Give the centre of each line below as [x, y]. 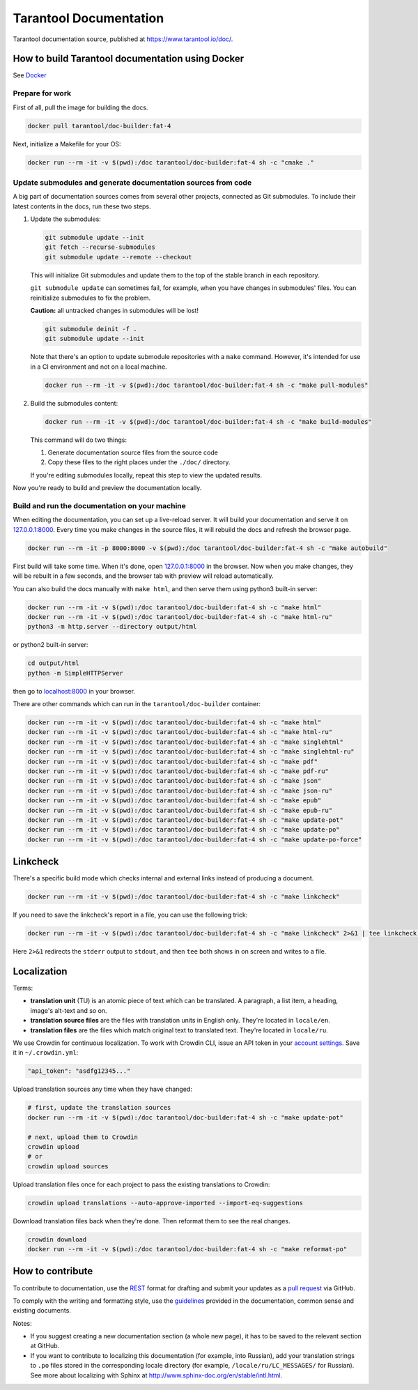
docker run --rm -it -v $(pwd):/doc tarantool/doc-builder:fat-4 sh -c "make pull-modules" [207, 385]
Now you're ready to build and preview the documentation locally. [107, 488]
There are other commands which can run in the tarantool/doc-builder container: [137, 704]
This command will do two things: [78, 440]
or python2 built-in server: [51, 645]
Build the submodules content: [74, 403]
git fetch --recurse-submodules [100, 247]
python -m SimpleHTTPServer [75, 673]
